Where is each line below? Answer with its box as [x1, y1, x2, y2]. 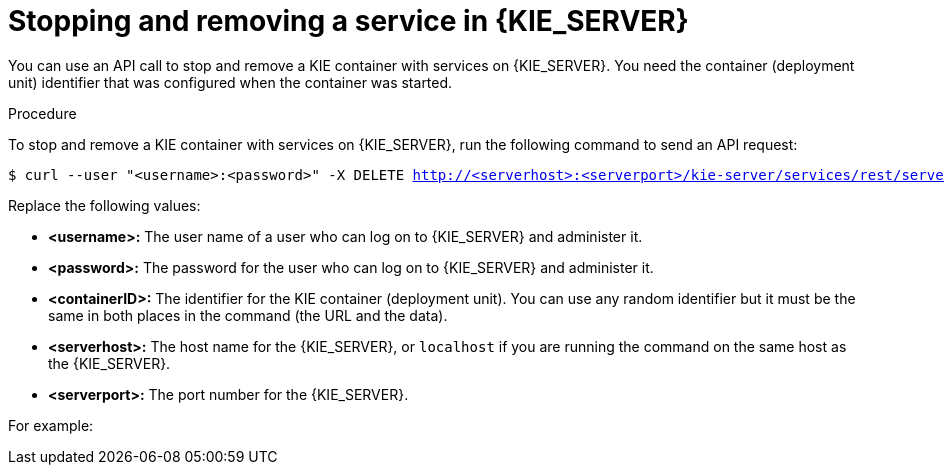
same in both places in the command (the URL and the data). [48, 306, 448, 324]
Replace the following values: [8, 196, 201, 214]
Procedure [8, 104, 77, 122]
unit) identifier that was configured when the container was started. [8, 73, 453, 91]
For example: [8, 416, 94, 434]
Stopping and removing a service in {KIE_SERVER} [8, 4, 689, 38]
